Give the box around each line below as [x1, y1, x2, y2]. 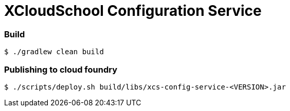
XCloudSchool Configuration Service [4, 2, 262, 19]
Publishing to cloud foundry [4, 64, 117, 75]
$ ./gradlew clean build [4, 48, 104, 56]
